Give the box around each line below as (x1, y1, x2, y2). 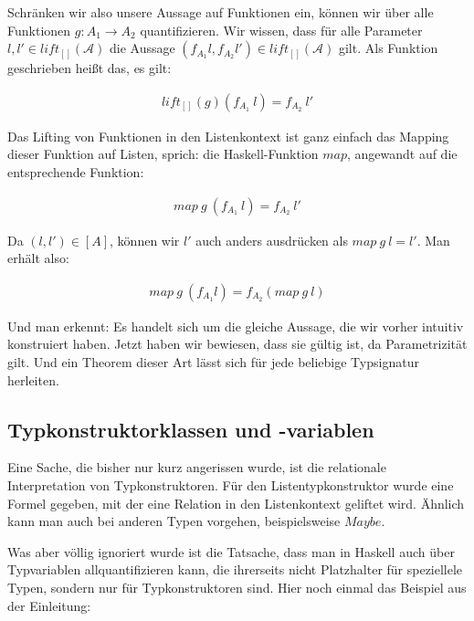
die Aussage (110, 38, 175, 58)
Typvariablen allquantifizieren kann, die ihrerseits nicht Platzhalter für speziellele (7, 560, 463, 579)
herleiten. (7, 370, 59, 389)
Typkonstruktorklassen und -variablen (7, 415, 374, 443)
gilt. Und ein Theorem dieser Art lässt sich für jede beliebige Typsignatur (7, 353, 419, 372)
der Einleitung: (7, 595, 91, 615)
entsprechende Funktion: (7, 163, 144, 181)
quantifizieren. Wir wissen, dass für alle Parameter (140, 20, 423, 39)
